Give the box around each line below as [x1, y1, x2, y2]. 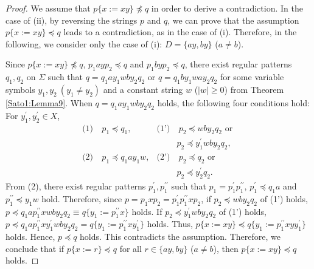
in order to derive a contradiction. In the [151, 2, 303, 14]
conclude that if [5, 242, 65, 254]
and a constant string [103, 83, 183, 95]
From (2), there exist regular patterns [5, 180, 146, 192]
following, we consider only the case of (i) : [5, 37, 162, 50]
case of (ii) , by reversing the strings [5, 13, 138, 26]
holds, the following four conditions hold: [157, 96, 310, 109]
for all [119, 242, 142, 254]
